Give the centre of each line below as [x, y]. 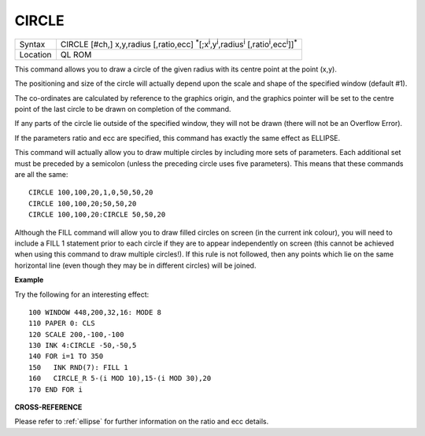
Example [29, 280]
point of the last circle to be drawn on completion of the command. [123, 109]
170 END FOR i [55, 389]
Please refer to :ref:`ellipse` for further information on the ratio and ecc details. [142, 422]
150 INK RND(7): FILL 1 [79, 367]
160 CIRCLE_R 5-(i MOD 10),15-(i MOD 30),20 [120, 379]
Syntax [32, 44]
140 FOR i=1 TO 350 [66, 357]
